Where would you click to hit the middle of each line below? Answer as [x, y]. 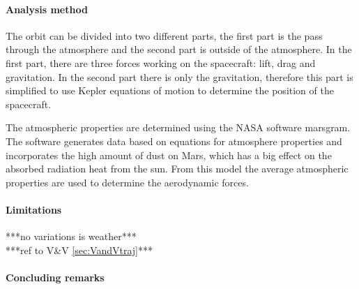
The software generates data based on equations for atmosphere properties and [174, 141]
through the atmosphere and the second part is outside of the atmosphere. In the [179, 49]
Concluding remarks [55, 277]
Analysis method [47, 9]
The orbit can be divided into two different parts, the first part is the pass [164, 35]
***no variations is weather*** [71, 236]
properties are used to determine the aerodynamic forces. [127, 182]
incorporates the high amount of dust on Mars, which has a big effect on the [169, 155]
